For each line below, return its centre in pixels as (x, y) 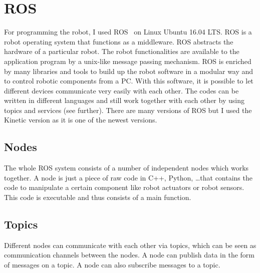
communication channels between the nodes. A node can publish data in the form (129, 255)
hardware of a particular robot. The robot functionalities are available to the (122, 51)
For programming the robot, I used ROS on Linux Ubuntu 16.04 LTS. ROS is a (128, 32)
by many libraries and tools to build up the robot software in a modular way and (129, 71)
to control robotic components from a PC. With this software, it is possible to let (129, 81)
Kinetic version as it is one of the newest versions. (81, 120)
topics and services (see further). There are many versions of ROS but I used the (128, 110)
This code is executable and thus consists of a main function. (98, 197)
